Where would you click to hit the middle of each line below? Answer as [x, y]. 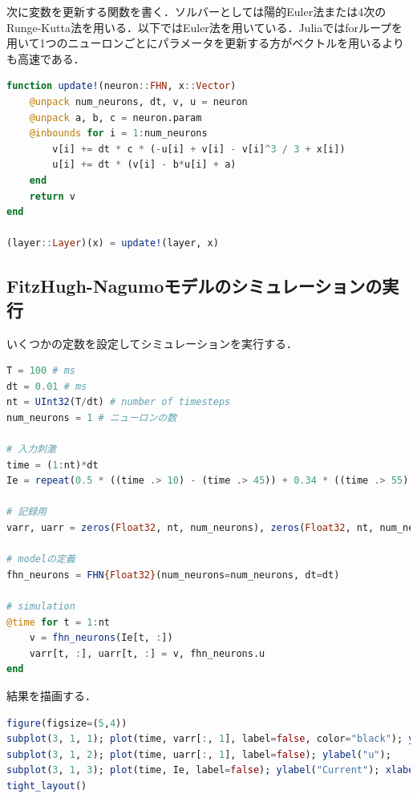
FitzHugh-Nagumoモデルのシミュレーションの [194, 286]
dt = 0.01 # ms [47, 386]
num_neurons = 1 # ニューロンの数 [92, 417]
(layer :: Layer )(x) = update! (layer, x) [113, 243]
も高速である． [46, 58]
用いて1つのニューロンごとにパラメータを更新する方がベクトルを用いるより [205, 43]
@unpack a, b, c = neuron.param [115, 117]
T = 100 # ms [41, 371]
